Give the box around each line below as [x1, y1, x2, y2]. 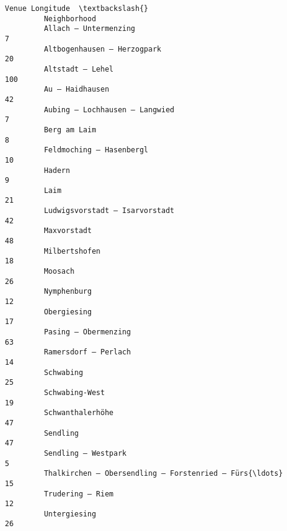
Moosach [44, 267, 75, 276]
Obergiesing [44, 307, 92, 316]
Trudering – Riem [44, 489, 113, 498]
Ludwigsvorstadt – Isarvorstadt [44, 206, 175, 215]
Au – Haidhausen [44, 85, 109, 94]
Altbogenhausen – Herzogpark [44, 44, 161, 53]
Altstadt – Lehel [44, 64, 113, 73]
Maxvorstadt [44, 226, 92, 235]
